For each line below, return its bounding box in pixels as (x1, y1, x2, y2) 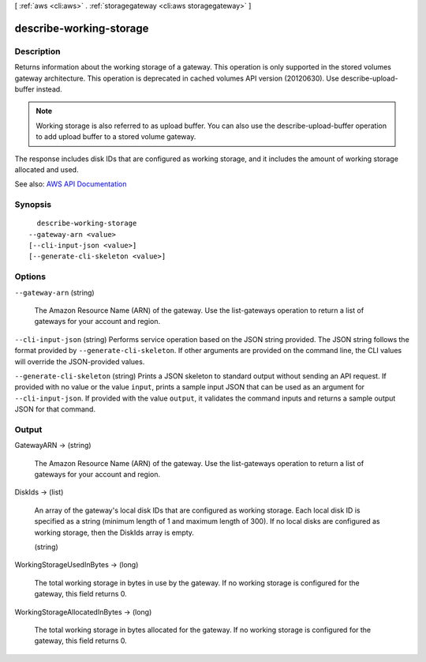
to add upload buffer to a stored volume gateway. (35, 132, 196, 141)
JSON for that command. (14, 404, 96, 414)
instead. (35, 84, 62, 94)
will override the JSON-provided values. (14, 356, 145, 367)
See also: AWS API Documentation (14, 179, 127, 189)
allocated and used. (14, 164, 79, 174)
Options (14, 271, 47, 282)
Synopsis (14, 199, 51, 210)
